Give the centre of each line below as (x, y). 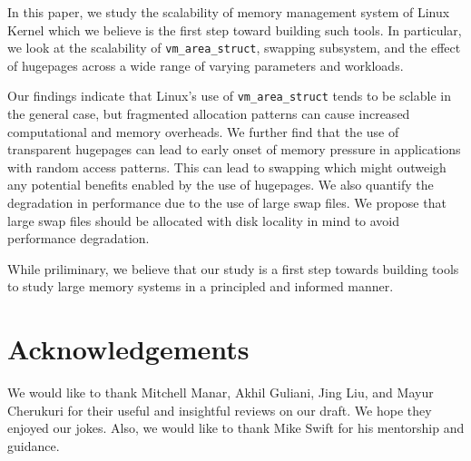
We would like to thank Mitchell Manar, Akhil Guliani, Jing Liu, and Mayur (221, 392)
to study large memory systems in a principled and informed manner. (201, 286)
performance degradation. (78, 238)
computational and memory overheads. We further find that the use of (203, 131)
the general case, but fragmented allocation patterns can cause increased (209, 114)
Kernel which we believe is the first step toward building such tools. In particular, (235, 29)
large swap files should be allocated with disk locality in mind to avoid (204, 220)
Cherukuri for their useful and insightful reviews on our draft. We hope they (220, 410)
